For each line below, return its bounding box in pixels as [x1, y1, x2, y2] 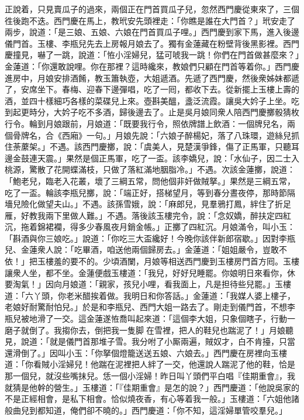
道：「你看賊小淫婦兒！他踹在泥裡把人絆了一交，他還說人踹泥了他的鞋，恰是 [5, 358, 295, 370]
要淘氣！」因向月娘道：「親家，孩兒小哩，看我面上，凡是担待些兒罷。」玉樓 [5, 278, 291, 290]
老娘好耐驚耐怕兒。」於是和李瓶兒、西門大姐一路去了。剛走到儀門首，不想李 [5, 301, 295, 313]
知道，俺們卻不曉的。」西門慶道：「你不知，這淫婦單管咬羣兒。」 [45, 404, 287, 416]
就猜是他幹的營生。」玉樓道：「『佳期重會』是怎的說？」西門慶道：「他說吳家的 [5, 381, 299, 393]
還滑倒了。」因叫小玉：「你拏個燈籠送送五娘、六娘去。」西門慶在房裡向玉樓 [5, 346, 287, 359]
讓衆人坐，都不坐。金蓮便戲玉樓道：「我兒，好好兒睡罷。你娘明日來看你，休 [5, 266, 295, 278]
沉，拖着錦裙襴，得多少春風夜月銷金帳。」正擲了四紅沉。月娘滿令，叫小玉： [5, 221, 295, 233]
